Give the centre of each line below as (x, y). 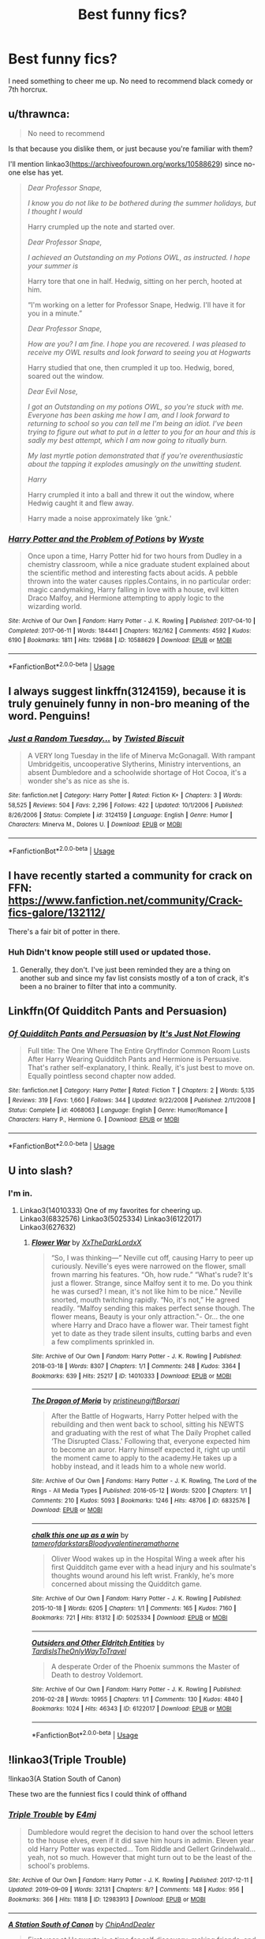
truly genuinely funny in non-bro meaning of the (129, 704)
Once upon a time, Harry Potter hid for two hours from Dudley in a (134, 556)
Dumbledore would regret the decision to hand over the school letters (140, 1831)
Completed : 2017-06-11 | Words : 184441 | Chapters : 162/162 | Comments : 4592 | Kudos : (130, 630)
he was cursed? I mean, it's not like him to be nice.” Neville (146, 1291)
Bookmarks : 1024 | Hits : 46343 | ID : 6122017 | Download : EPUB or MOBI (131, 1709)
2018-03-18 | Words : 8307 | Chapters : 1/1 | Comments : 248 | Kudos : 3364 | (136, 1366)
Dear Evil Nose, (53, 391)
